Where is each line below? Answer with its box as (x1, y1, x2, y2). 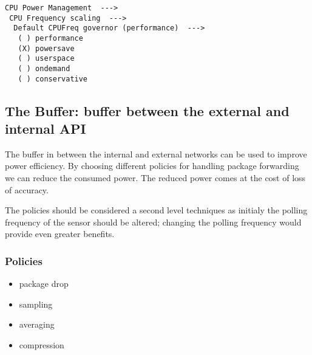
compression (19, 339, 64, 351)
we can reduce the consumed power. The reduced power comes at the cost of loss (5, 171, 306, 184)
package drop (19, 277, 69, 290)
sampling (19, 297, 53, 310)
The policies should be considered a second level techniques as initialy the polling (5, 204, 308, 216)
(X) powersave (18, 44, 75, 53)
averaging (19, 318, 55, 331)
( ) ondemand (18, 64, 70, 73)
